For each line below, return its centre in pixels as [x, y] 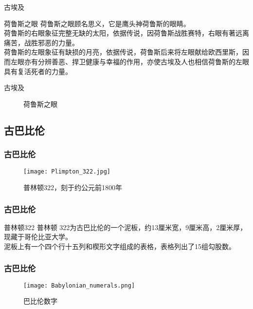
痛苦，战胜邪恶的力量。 [41, 42]
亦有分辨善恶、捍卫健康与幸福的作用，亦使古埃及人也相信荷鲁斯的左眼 [136, 61]
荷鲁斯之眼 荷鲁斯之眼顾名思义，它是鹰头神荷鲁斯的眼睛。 [97, 23]
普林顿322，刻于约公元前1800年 [73, 187]
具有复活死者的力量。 [38, 71]
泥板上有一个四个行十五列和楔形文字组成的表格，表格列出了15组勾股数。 [120, 246]
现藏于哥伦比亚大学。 [38, 237]
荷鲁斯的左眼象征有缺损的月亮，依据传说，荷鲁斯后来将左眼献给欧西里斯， [123, 52]
